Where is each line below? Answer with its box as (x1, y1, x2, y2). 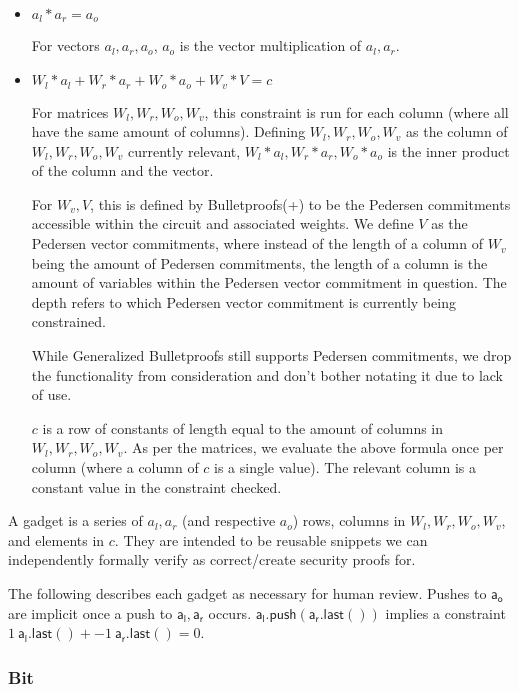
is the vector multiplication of (179, 35, 362, 56)
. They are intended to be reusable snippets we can (114, 529, 428, 550)
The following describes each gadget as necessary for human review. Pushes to (8, 582, 487, 603)
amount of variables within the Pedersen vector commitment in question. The (31, 272, 507, 293)
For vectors (31, 35, 100, 56)
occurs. (208, 602, 252, 623)
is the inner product (387, 140, 510, 161)
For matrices (31, 101, 109, 122)
